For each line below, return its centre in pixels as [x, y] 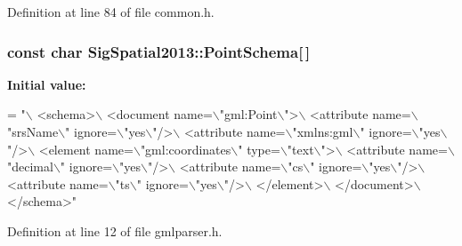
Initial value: [47, 84]
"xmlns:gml [323, 131]
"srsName [33, 131]
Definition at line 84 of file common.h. [111, 12]
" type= [259, 149]
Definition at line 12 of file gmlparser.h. [115, 230]
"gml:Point [248, 114]
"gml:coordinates [186, 149]
